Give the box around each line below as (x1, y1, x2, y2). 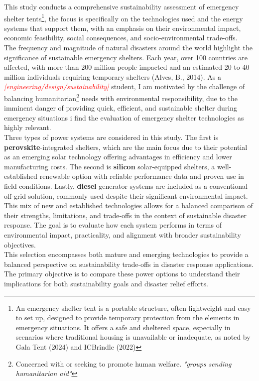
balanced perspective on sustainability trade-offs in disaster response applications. (4, 258, 254, 269)
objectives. (4, 239, 36, 250)
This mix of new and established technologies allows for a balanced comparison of (4, 200, 253, 211)
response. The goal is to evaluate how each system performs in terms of (4, 220, 222, 230)
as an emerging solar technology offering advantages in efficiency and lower (4, 151, 232, 162)
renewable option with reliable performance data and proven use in (39, 171, 244, 181)
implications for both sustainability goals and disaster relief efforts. (4, 278, 208, 288)
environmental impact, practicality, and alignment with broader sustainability (4, 229, 241, 240)
